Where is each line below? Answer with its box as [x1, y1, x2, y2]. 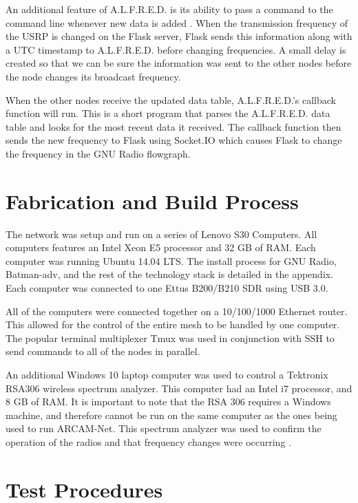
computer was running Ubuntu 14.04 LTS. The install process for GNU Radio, [6, 253, 337, 268]
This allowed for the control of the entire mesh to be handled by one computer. [6, 317, 340, 332]
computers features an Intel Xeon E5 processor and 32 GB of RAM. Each [6, 240, 316, 255]
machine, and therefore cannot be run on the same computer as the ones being [6, 407, 337, 422]
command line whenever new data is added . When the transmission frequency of [6, 15, 348, 30]
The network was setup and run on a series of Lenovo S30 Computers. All [6, 226, 317, 241]
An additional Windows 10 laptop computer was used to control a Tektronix [6, 367, 328, 381]
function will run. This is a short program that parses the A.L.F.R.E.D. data [6, 106, 330, 120]
